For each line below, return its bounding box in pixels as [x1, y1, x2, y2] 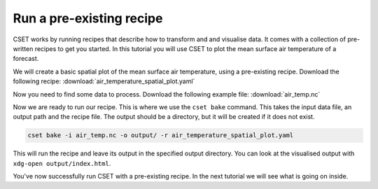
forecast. [13, 55, 39, 63]
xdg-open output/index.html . [13, 159, 111, 167]
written [13, 44, 34, 52]
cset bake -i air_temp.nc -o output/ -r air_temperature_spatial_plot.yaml [27, 132, 294, 139]
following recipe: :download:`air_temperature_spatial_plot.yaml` [13, 77, 195, 85]
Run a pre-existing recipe [13, 10, 163, 26]
